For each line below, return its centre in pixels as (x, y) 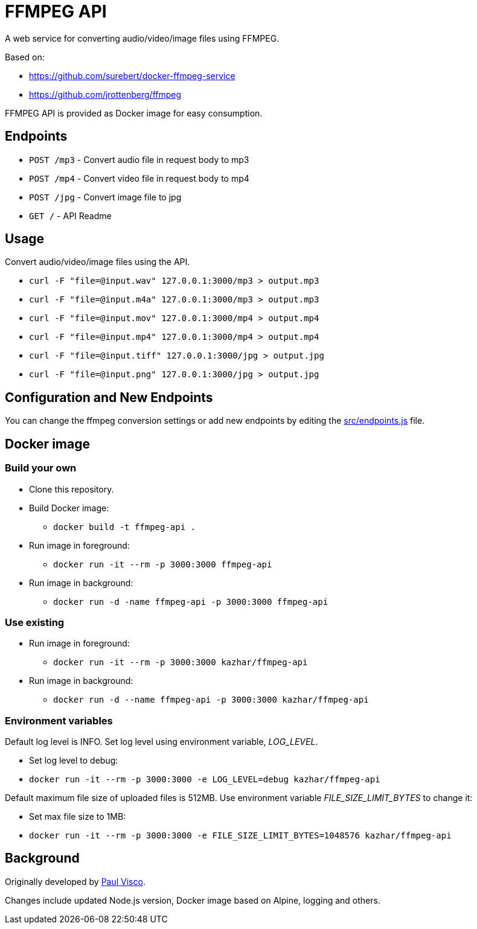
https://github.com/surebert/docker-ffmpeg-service (132, 75)
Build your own (41, 468)
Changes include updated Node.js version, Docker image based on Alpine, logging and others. (193, 900)
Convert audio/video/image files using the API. (98, 262)
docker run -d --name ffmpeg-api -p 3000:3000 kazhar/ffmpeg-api (211, 700)
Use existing (35, 622)
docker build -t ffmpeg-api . (125, 527)
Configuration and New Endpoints (109, 397)
